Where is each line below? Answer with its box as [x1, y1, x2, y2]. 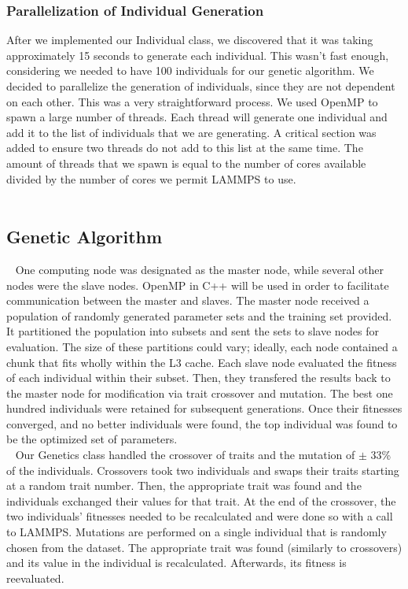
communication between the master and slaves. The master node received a [6, 292, 369, 309]
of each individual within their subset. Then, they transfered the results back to [6, 369, 391, 386]
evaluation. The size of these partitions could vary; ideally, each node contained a [6, 338, 398, 354]
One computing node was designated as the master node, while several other [15, 261, 384, 277]
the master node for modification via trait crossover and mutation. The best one [6, 384, 393, 401]
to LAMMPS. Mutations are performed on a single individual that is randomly [6, 524, 387, 540]
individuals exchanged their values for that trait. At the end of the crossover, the [6, 492, 396, 509]
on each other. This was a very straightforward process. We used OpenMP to [6, 93, 378, 109]
